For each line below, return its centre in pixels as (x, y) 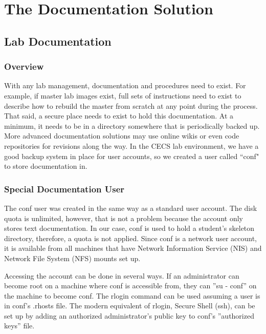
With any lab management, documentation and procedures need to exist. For (125, 85)
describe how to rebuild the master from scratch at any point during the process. (131, 105)
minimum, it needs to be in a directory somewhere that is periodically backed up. (132, 125)
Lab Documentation (58, 41)
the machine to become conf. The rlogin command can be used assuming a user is (132, 295)
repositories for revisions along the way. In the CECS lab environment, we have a (131, 145)
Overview (24, 66)
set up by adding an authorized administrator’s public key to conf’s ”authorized (129, 315)
